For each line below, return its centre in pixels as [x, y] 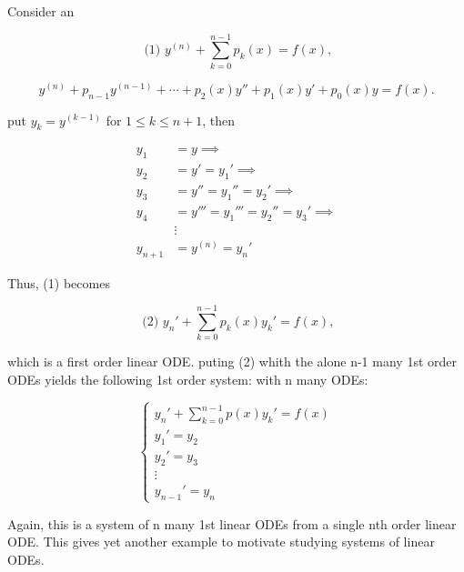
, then [219, 120]
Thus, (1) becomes [59, 282]
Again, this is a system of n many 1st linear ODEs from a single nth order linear [232, 523]
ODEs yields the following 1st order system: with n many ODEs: [188, 379]
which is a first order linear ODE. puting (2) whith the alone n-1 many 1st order [232, 361]
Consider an [41, 11]
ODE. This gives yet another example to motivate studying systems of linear [221, 542]
